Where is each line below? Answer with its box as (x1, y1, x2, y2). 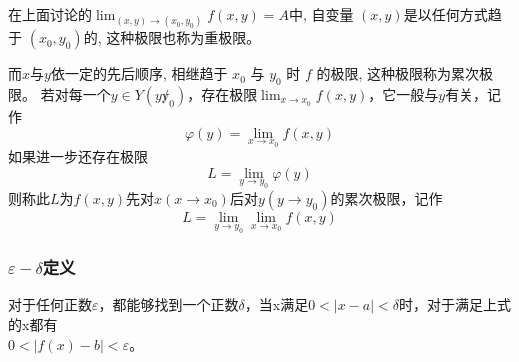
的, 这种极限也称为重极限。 (83, 27, 261, 48)
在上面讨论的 (8, 4, 92, 24)
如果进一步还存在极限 (8, 146, 148, 167)
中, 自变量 (288, 4, 354, 24)
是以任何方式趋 (403, 4, 502, 24)
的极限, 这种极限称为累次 (316, 63, 480, 84)
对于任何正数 (8, 294, 92, 315)
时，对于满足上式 (399, 294, 512, 315)
